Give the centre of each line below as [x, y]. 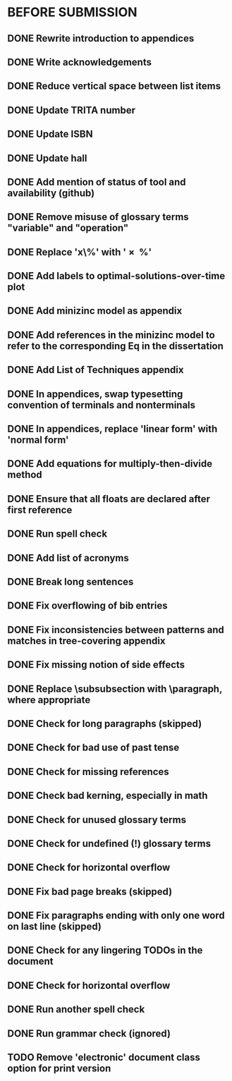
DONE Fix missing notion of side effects [96, 665]
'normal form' [38, 440]
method [25, 475]
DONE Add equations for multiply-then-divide [110, 464]
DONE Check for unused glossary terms [97, 820]
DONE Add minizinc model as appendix [95, 311]
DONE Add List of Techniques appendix [96, 370]
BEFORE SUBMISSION [72, 12]
